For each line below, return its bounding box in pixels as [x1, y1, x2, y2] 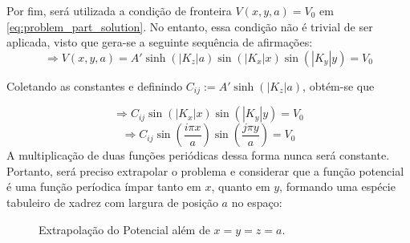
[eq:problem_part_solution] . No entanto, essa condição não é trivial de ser [6, 18, 373, 34]
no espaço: [231, 194, 282, 211]
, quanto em [211, 178, 270, 195]
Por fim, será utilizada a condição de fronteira [6, 2, 232, 18]
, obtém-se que [302, 77, 375, 94]
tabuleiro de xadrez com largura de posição [6, 194, 218, 211]
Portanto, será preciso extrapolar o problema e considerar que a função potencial [6, 162, 404, 179]
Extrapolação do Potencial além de [39, 221, 210, 237]
